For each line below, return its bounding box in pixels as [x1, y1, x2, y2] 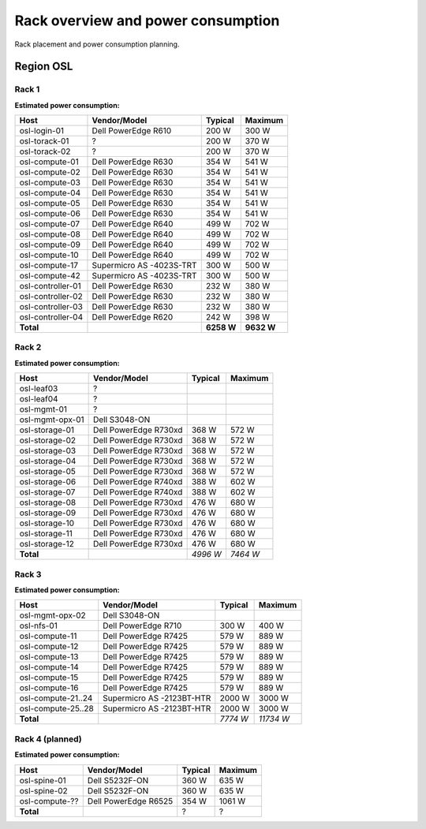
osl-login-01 [19, 125, 65, 136]
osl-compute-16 [19, 682, 79, 693]
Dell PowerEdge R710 [103, 620, 182, 631]
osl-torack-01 [19, 136, 69, 147]
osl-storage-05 [19, 466, 77, 477]
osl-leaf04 [19, 394, 58, 405]
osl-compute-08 [19, 229, 80, 240]
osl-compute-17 [19, 260, 79, 271]
